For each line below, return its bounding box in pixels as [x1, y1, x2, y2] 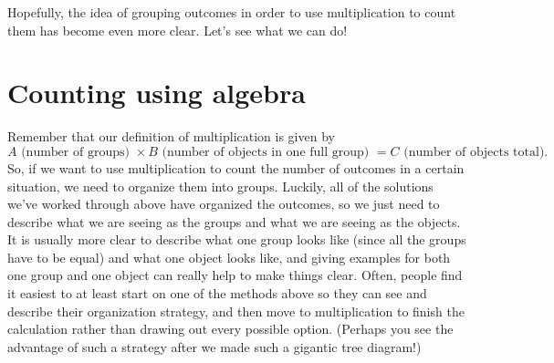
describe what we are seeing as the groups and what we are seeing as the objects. [7, 212, 461, 231]
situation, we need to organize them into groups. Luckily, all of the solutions [7, 176, 434, 195]
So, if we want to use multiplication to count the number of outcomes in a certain [7, 158, 465, 177]
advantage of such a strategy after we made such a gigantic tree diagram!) [7, 337, 422, 356]
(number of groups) [21, 145, 130, 159]
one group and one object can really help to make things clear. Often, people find [7, 265, 463, 285]
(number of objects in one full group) [162, 145, 370, 159]
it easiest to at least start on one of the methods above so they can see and [7, 284, 427, 303]
